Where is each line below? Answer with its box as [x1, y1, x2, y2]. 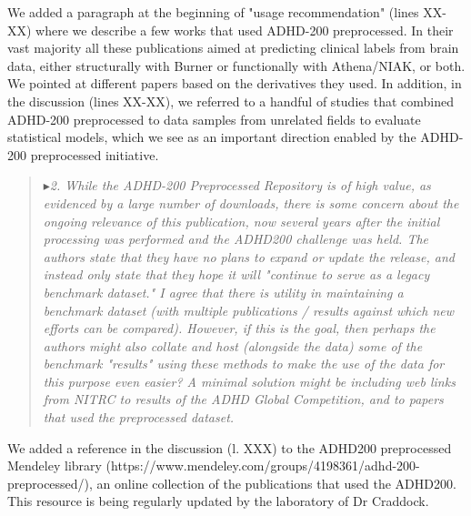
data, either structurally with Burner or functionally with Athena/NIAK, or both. [7, 56, 466, 75]
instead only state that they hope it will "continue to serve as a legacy [43, 265, 430, 284]
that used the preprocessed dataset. [43, 408, 235, 427]
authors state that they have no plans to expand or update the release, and [43, 247, 455, 266]
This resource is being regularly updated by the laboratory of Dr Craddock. [7, 491, 429, 511]
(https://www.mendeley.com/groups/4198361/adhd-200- [105, 456, 420, 475]
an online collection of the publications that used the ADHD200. [96, 473, 456, 492]
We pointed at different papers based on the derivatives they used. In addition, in [7, 74, 462, 93]
